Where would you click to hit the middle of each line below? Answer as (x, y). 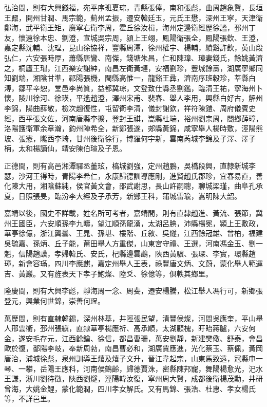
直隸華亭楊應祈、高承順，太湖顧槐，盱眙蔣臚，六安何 (166, 328)
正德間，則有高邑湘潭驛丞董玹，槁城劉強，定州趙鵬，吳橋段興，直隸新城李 (130, 165)
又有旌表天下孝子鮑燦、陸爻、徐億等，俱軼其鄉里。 (126, 273)
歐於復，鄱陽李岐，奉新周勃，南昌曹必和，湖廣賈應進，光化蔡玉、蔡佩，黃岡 (133, 348)
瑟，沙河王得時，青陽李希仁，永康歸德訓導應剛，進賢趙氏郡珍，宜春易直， (130, 175)
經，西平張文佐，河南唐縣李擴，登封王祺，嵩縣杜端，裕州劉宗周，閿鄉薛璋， (133, 118)
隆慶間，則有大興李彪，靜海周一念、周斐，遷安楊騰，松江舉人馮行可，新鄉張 (133, 291)
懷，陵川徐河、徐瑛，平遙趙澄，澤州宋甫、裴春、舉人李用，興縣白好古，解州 (133, 98)
